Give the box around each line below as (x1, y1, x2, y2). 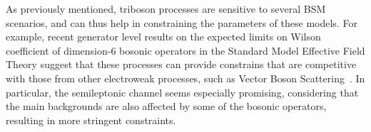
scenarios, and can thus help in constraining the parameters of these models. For (6, 15, 357, 30)
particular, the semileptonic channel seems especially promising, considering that (6, 84, 359, 99)
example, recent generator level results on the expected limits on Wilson (6, 29, 321, 44)
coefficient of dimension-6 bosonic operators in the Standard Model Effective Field (6, 43, 365, 57)
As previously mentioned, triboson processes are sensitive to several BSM (6, 1, 326, 16)
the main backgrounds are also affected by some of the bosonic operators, (6, 99, 327, 114)
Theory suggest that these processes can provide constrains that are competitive (6, 57, 357, 72)
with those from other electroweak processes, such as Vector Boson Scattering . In (6, 70, 365, 85)
